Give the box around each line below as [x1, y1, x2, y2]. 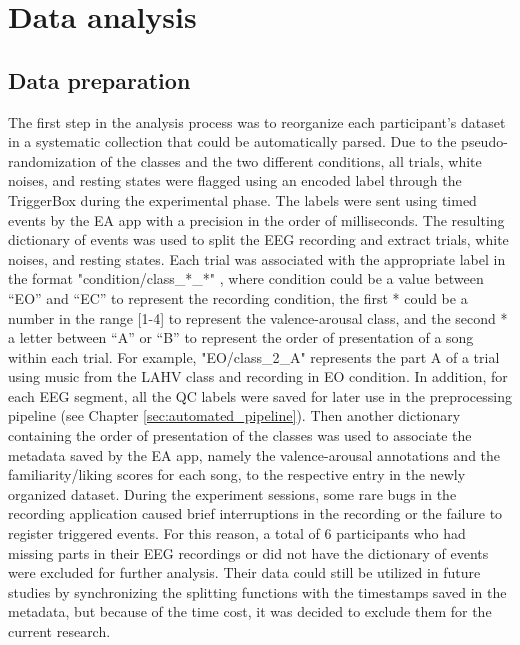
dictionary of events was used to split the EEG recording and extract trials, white [8, 229, 509, 250]
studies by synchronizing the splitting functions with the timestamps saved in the [8, 581, 507, 602]
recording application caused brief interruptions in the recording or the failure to [8, 503, 503, 524]
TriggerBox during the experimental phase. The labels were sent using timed [8, 189, 477, 210]
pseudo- [461, 131, 508, 152]
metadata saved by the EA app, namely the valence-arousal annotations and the [8, 444, 501, 465]
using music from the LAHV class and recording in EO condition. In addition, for [8, 366, 508, 387]
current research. [8, 621, 111, 642]
